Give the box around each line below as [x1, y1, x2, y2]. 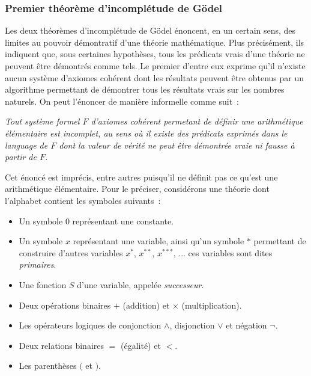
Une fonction [19, 278, 67, 291]
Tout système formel [5, 115, 80, 128]
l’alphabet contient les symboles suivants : [5, 194, 161, 206]
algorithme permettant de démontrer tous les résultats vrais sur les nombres [5, 83, 285, 96]
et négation [226, 319, 267, 331]
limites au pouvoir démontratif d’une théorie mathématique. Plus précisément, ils [5, 35, 304, 48]
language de [5, 138, 48, 151]
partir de [5, 150, 37, 163]
